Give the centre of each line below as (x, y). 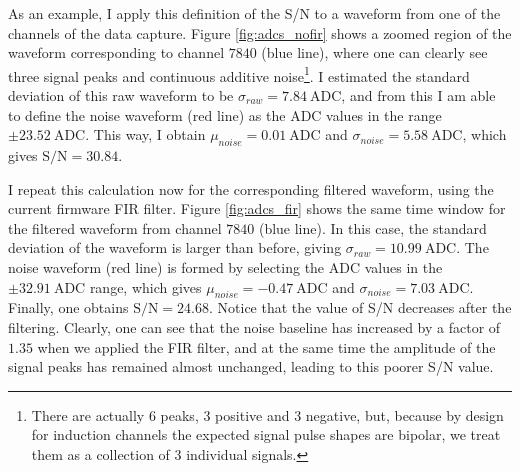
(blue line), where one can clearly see (374, 52)
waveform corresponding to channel (116, 52)
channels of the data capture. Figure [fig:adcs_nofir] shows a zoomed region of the (260, 32)
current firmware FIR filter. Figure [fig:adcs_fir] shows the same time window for (257, 208)
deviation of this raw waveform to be (121, 95)
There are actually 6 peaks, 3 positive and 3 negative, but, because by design (267, 414)
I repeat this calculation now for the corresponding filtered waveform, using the (251, 188)
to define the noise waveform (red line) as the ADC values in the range (225, 114)
